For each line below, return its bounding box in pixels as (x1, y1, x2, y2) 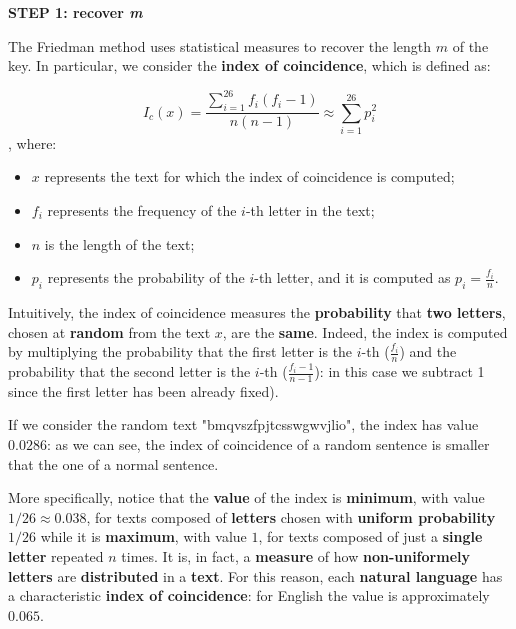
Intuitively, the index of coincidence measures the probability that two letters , (8, 302, 506, 323)
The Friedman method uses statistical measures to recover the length (8, 35, 432, 56)
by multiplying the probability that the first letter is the (8, 341, 353, 362)
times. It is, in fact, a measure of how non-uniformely (121, 546, 470, 567)
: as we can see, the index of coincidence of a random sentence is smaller (46, 434, 490, 455)
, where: (8, 132, 57, 153)
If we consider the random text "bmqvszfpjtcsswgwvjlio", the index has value (8, 414, 479, 435)
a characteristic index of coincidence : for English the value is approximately (8, 585, 490, 606)
